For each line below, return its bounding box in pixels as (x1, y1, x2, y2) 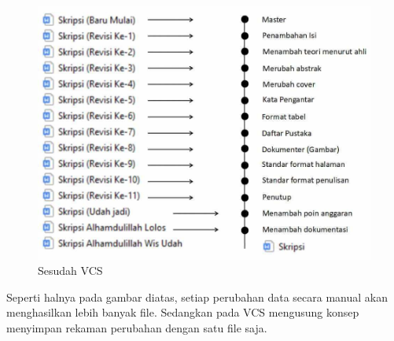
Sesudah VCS (38, 262, 103, 279)
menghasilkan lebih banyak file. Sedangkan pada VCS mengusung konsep (6, 304, 359, 321)
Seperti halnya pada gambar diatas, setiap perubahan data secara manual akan (6, 288, 388, 305)
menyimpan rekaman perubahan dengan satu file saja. (6, 320, 267, 336)
